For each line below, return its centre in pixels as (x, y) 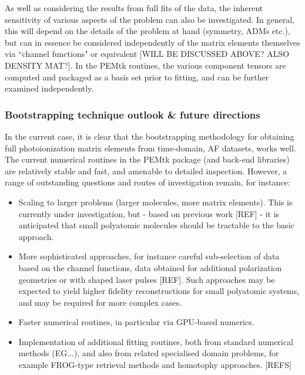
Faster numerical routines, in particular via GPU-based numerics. (136, 322)
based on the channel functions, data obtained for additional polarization (150, 267)
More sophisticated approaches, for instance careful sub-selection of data (149, 256)
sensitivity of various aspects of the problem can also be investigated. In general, (150, 19)
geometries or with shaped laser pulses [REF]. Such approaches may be (147, 279)
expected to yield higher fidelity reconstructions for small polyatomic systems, (159, 291)
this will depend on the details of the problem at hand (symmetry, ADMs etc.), (148, 31)
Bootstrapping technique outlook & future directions (133, 114)
